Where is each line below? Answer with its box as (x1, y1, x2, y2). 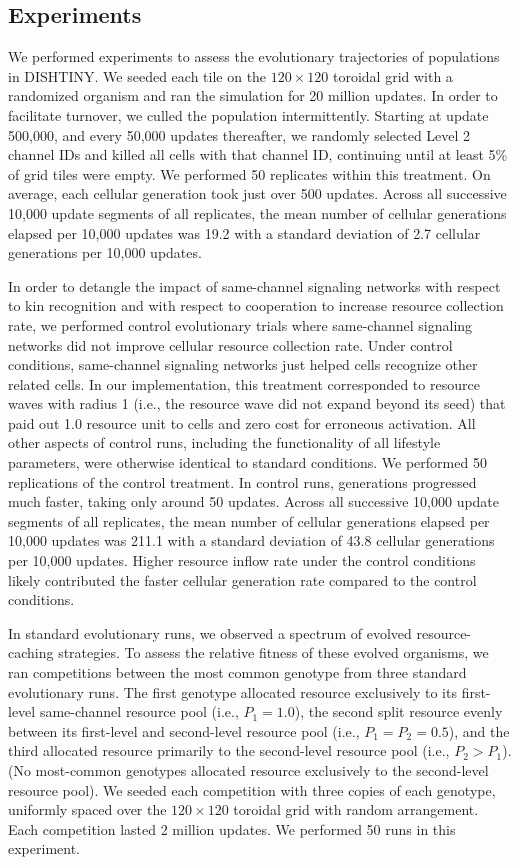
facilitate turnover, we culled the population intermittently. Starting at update (8, 104, 489, 125)
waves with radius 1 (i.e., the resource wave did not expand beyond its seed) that (8, 393, 506, 414)
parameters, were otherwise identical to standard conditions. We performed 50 (8, 452, 487, 473)
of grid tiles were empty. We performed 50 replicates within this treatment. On (8, 163, 491, 184)
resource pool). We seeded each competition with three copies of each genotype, (8, 779, 496, 800)
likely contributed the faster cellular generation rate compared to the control (8, 569, 477, 590)
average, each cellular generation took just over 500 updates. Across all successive (8, 183, 507, 204)
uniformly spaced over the (8, 799, 167, 820)
